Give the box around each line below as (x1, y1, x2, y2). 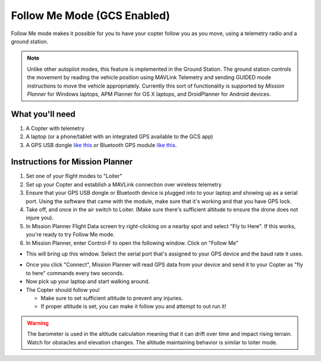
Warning (27, 319, 49, 326)
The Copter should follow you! (26, 286, 100, 293)
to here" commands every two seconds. (26, 269, 124, 276)
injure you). (26, 214, 53, 222)
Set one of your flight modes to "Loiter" (26, 173, 122, 180)
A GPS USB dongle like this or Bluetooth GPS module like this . (26, 141, 177, 148)
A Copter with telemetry (26, 125, 84, 132)
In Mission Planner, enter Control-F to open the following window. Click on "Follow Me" (26, 239, 239, 247)
